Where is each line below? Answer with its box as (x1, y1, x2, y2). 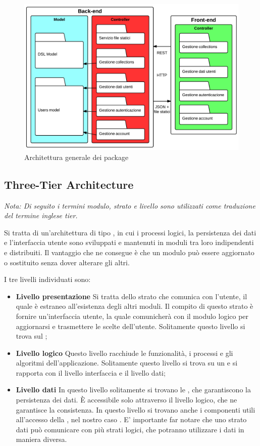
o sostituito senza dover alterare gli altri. (4, 257, 130, 267)
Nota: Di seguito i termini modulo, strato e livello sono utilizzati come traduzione (4, 200, 255, 211)
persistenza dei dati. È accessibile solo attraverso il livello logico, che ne (16, 394, 237, 405)
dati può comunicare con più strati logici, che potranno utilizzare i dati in (16, 424, 244, 434)
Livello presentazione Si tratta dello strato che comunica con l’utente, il (16, 291, 247, 301)
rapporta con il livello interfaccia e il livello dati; (16, 367, 166, 378)
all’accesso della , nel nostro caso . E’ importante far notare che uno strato (16, 414, 247, 425)
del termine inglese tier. (4, 210, 78, 221)
